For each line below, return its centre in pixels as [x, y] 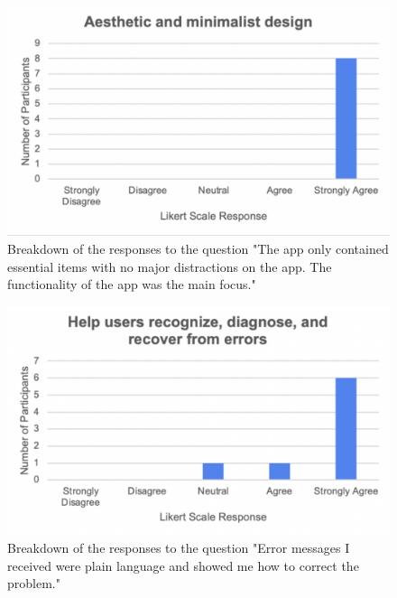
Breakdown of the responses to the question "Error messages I [179, 548]
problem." [34, 583]
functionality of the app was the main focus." [132, 284]
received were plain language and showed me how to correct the [183, 565]
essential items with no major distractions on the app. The [170, 266]
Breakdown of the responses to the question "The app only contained [198, 248]
